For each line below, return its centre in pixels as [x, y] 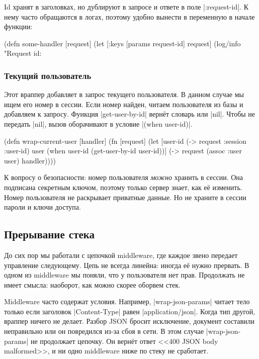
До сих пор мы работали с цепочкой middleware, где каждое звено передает [121, 255]
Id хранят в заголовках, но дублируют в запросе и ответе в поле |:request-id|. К [126, 7]
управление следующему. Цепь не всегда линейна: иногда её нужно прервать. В [127, 265]
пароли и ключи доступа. [42, 207]
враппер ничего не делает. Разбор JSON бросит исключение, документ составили [129, 321]
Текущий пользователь [48, 75]
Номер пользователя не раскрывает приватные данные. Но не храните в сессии [125, 197]
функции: [18, 26]
